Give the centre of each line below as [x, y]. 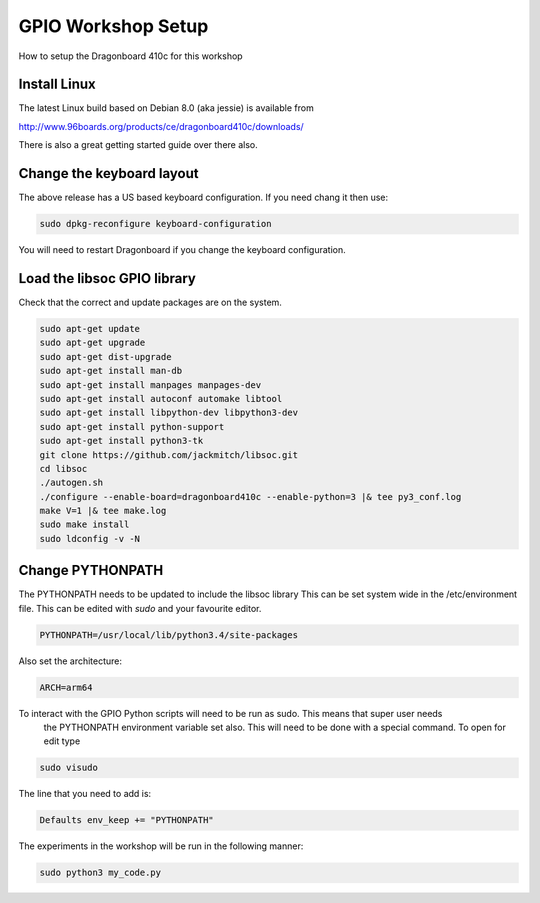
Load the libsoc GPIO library [107, 278]
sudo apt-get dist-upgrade [105, 356]
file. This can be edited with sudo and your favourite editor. [140, 608]
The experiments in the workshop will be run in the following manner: [161, 846]
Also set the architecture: [70, 661]
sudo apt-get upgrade [92, 343]
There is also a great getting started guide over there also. [138, 145]
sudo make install [84, 524]
